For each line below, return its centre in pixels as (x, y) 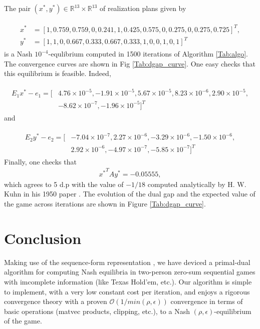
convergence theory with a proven (56, 301)
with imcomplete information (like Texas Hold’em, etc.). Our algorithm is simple (128, 281)
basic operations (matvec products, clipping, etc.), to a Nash (97, 311)
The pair (17, 8)
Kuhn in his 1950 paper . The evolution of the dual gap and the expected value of (130, 194)
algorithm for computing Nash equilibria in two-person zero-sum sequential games (130, 272)
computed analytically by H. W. (197, 184)
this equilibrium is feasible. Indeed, (58, 73)
